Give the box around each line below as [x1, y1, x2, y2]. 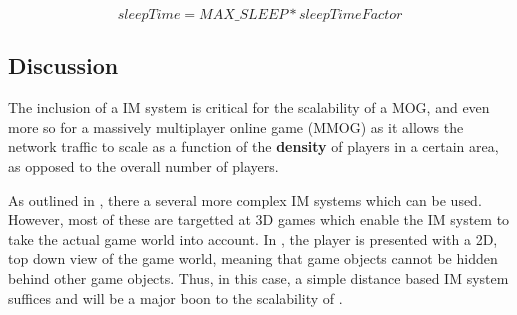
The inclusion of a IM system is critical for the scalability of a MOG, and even [8, 97, 490, 118]
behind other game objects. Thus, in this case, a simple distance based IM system [8, 267, 509, 288]
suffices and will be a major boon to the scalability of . [8, 287, 343, 308]
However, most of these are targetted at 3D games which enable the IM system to [8, 209, 510, 230]
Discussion [8, 50, 119, 81]
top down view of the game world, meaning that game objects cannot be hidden [8, 248, 498, 269]
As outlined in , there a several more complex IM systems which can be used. [8, 189, 482, 210]
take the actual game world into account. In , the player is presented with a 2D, [8, 228, 498, 249]
